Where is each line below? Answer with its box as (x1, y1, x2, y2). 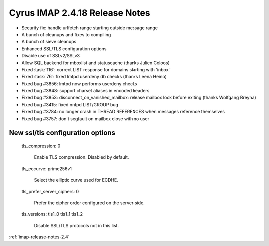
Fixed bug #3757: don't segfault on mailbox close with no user (21, 115, 149, 122)
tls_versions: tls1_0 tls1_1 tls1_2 (21, 211, 83, 217)
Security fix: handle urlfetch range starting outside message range (21, 25, 158, 31)
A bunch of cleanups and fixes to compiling (21, 31, 111, 37)
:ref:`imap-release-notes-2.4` (9, 234, 70, 240)
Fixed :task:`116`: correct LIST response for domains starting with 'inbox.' (21, 66, 171, 72)
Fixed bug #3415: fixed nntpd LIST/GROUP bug (21, 101, 118, 107)
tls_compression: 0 (21, 143, 61, 149)
